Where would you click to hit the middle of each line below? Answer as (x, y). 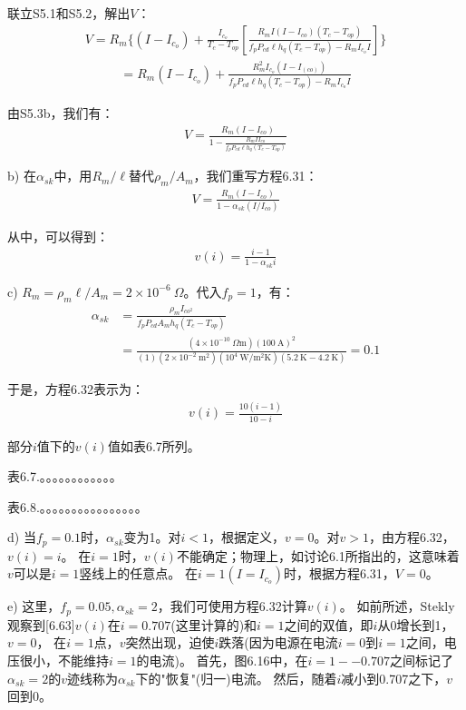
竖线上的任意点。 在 (138, 573)
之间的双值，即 (329, 624)
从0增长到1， (416, 624)
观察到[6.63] (41, 624)
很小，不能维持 (64, 661)
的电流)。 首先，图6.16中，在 (222, 661)
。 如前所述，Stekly (397, 606)
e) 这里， (34, 606)
